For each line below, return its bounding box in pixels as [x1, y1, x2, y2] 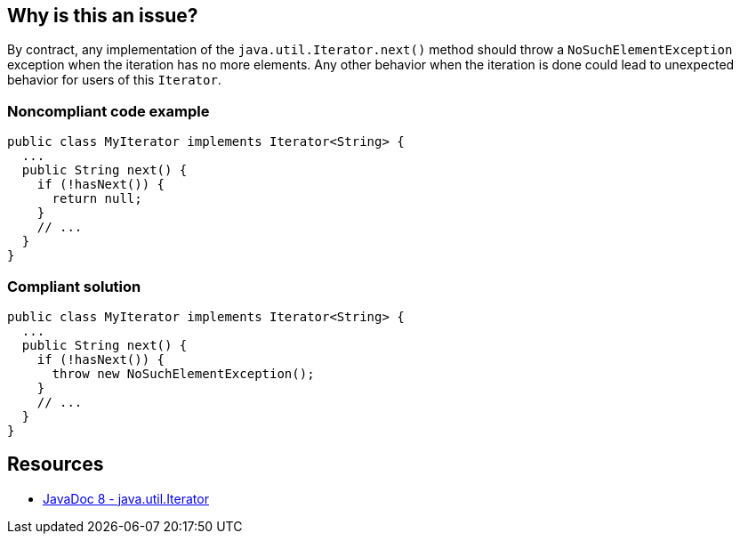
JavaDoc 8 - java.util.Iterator [43, 490, 209, 506]
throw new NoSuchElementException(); [52, 366, 315, 381]
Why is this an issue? [7, 4, 198, 27]
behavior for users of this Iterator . [7, 72, 221, 88]
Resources [7, 453, 104, 476]
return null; [52, 191, 142, 206]
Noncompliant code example [7, 101, 210, 120]
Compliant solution [7, 277, 141, 295]
